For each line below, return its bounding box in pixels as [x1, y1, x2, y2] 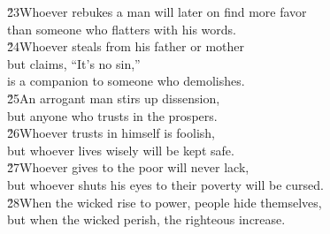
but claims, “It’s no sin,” [7, 54, 141, 72]
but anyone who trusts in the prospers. [7, 106, 218, 125]
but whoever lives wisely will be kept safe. [7, 140, 234, 159]
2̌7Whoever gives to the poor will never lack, [7, 158, 249, 177]
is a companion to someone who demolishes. [7, 72, 245, 90]
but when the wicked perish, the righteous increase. [7, 210, 286, 229]
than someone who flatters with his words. [7, 19, 236, 38]
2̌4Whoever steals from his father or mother [7, 37, 244, 56]
